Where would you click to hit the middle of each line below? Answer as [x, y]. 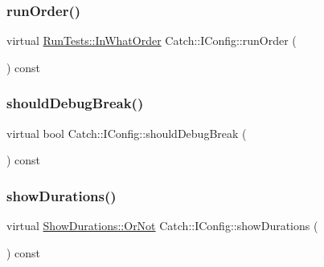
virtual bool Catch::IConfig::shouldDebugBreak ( [127, 133]
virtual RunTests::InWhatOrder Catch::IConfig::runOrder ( [152, 40]
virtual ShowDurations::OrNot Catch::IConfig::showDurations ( [162, 226]
